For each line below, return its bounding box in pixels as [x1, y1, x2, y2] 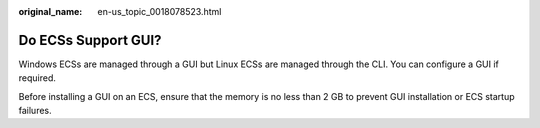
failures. [18, 105, 52, 117]
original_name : [18, 6, 83, 17]
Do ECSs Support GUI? [18, 31, 162, 49]
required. [18, 72, 57, 84]
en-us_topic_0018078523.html [97, 6, 222, 17]
